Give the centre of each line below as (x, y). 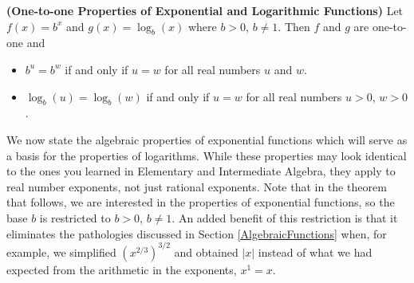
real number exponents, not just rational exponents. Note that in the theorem (197, 186)
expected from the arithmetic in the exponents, (122, 269)
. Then (294, 26)
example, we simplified (61, 252)
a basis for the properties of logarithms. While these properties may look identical (207, 155)
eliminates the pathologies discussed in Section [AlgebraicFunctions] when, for (197, 233)
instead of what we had (315, 252)
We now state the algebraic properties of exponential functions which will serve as (207, 139)
